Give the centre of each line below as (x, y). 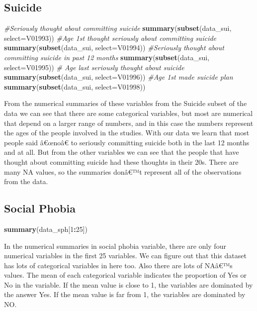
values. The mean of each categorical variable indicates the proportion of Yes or (126, 275)
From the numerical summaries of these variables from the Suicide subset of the (126, 103)
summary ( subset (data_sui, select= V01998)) (75, 86)
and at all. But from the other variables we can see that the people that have (122, 152)
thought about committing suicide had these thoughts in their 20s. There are (121, 161)
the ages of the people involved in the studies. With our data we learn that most (127, 133)
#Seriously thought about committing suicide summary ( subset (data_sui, (118, 28)
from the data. (26, 181)
